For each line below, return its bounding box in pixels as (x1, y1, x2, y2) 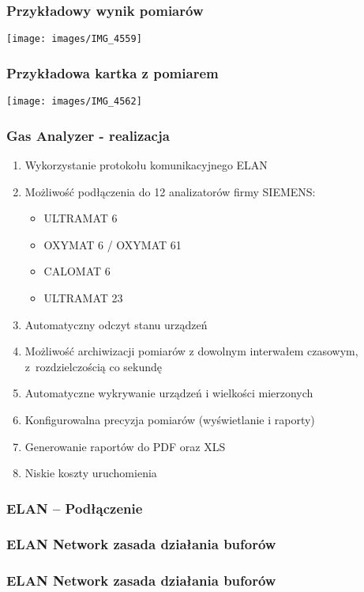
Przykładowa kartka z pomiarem (6, 63, 219, 82)
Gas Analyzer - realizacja (6, 125, 170, 145)
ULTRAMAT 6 (43, 210, 118, 226)
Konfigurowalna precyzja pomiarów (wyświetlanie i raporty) (24, 411, 315, 427)
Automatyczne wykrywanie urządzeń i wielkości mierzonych (24, 385, 313, 401)
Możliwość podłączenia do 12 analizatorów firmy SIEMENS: (24, 183, 316, 199)
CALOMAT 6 (43, 263, 111, 279)
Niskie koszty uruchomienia (24, 465, 157, 481)
